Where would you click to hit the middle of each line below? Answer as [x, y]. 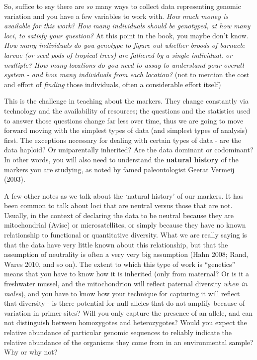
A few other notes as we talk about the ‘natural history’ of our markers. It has [124, 195]
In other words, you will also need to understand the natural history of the [121, 159]
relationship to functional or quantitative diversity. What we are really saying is [126, 235]
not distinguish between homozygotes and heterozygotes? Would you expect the [126, 322]
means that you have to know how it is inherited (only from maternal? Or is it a [127, 274]
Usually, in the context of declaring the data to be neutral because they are [119, 215]
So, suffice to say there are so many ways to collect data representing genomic [123, 6]
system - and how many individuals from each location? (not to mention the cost [127, 74]
